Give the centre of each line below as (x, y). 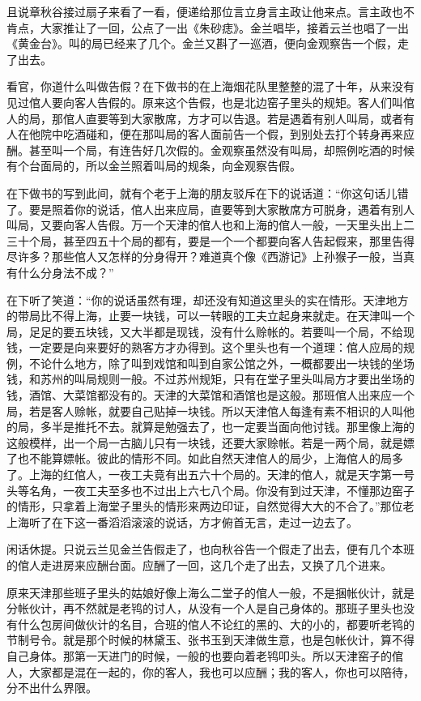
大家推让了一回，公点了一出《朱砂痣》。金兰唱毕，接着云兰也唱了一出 (224, 27)
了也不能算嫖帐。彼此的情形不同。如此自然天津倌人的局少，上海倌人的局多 (205, 458)
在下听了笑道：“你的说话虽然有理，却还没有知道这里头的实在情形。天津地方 (208, 299)
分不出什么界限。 (52, 688)
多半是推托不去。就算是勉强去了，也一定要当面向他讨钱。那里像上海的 (227, 427)
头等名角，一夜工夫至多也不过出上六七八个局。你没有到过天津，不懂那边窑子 (210, 490)
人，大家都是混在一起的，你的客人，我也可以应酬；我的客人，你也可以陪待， (210, 671)
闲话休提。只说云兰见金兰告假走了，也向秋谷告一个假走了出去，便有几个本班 (210, 549)
